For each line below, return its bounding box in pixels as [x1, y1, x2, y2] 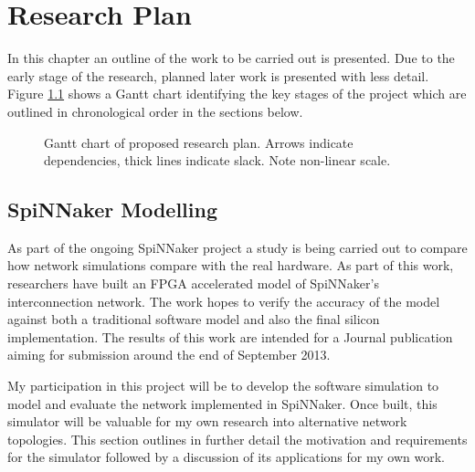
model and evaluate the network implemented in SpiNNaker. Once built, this [7, 393, 438, 413]
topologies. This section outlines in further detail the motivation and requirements [7, 429, 468, 448]
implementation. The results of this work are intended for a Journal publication [7, 327, 453, 346]
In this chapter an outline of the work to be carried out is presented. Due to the [7, 48, 455, 68]
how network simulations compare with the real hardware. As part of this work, [7, 256, 454, 275]
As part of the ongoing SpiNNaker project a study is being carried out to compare [7, 237, 468, 257]
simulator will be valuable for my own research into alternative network [7, 412, 407, 431]
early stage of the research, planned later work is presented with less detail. [7, 66, 429, 85]
